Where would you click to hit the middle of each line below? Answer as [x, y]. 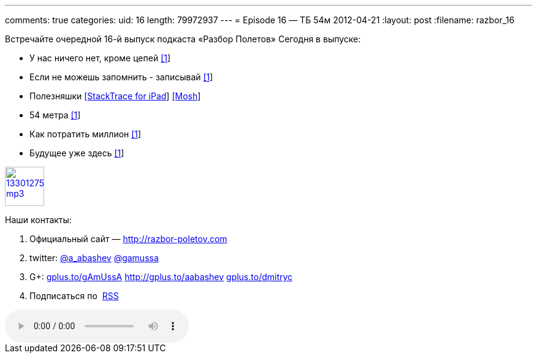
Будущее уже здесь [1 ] [77, 153]
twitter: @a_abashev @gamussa [94, 258]
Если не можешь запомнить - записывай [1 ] [121, 77]
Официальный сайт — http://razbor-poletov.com [128, 239]
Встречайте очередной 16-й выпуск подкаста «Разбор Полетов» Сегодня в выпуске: [183, 39]
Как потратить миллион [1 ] [86, 134]
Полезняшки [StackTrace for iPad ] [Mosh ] [115, 96]
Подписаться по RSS [74, 296]
